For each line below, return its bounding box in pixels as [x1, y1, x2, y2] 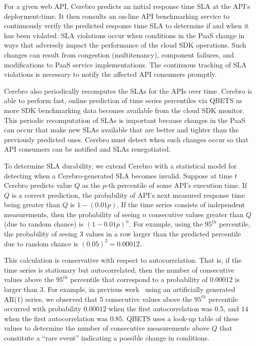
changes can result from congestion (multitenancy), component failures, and [4, 49, 234, 59]
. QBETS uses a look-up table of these [122, 313, 239, 323]
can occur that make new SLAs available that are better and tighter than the [4, 124, 239, 135]
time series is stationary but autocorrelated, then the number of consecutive [4, 264, 234, 275]
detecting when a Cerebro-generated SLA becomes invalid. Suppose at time [4, 170, 233, 180]
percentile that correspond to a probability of [70, 274, 208, 285]
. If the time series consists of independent [117, 199, 245, 210]
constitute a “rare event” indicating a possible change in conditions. [4, 333, 209, 343]
